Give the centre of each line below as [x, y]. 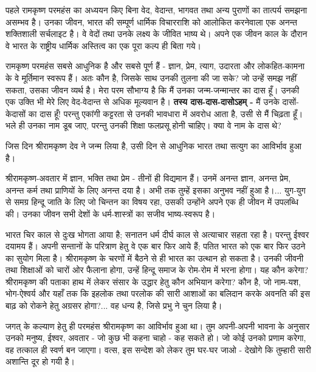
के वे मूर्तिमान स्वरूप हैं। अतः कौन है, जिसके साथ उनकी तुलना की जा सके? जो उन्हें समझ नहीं [151, 77]
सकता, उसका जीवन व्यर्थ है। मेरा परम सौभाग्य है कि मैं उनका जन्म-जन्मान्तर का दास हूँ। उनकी [153, 90]
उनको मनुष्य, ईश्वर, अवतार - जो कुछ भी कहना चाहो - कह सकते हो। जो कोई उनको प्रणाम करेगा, [156, 338]
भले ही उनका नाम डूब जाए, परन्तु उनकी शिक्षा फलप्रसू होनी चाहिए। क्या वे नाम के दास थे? [143, 125]
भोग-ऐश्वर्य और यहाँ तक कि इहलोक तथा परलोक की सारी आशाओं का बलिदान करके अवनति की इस [158, 293]
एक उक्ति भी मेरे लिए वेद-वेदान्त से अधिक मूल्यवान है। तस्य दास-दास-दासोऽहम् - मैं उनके [143, 102]
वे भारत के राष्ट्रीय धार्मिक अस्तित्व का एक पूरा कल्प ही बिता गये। [104, 45]
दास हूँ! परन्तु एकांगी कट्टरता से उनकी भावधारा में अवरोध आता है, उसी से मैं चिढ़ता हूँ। [171, 113]
